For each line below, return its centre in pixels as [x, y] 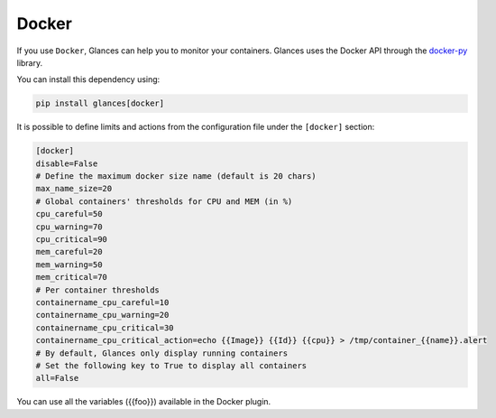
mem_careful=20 [69, 252]
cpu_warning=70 [69, 227]
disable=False [67, 163]
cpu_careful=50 [69, 214]
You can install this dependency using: [88, 79]
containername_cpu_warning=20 [102, 315]
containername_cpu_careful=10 [102, 302]
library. [30, 62]
